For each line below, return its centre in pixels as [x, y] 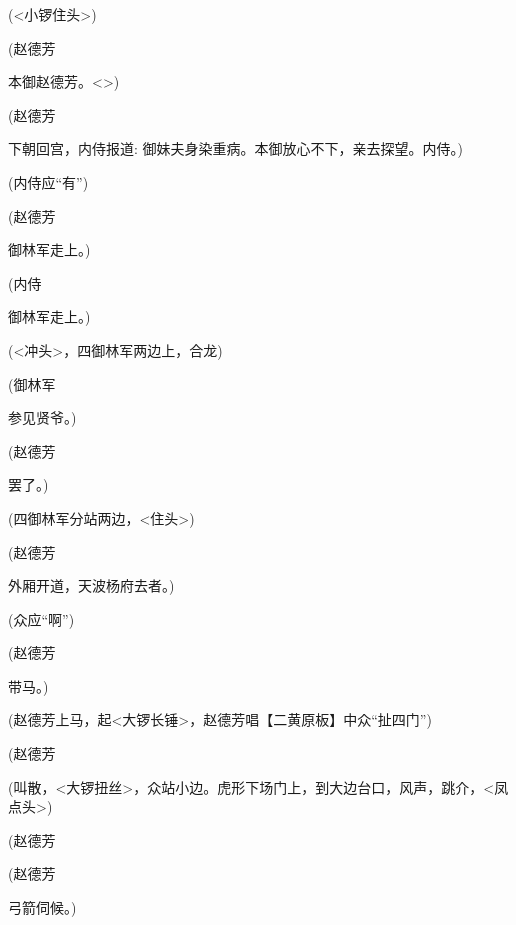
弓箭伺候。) [42, 907]
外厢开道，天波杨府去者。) [91, 585]
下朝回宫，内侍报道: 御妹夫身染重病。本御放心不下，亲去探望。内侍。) [235, 148]
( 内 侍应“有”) [48, 181]
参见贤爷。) [42, 417]
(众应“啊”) [41, 618]
